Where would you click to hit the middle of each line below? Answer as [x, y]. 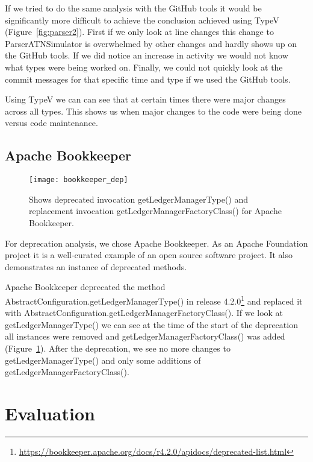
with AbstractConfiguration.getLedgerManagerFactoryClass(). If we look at [144, 313]
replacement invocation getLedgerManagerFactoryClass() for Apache [155, 211]
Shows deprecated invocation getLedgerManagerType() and [139, 199]
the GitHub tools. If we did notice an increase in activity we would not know [147, 55]
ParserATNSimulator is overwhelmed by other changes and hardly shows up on [151, 43]
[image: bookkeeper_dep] [79, 180]
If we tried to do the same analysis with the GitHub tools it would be [133, 8]
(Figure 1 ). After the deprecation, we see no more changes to [118, 348]
